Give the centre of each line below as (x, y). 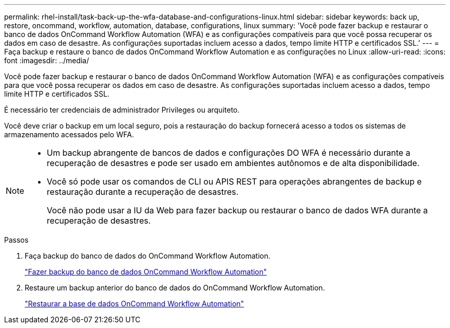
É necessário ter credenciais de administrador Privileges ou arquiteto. (122, 110)
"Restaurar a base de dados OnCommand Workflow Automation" (134, 304)
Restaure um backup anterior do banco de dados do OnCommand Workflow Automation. (175, 288)
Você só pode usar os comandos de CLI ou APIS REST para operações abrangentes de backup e (234, 181)
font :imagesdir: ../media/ (47, 60)
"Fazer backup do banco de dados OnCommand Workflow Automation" (146, 272)
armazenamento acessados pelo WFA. (69, 134)
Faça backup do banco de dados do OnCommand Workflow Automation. (148, 256)
